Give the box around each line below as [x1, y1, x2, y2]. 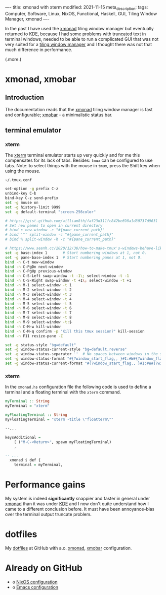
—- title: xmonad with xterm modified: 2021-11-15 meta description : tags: [5, 4, 148, 11]
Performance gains [5, 479, 85, 490]
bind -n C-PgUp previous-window [5, 269, 72, 274]
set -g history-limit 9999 [5, 204, 61, 210]
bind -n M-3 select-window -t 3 [5, 292, 72, 297]
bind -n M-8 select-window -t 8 [5, 315, 72, 320]
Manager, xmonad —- [5, 16, 50, 22]
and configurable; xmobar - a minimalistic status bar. [5, 112, 113, 118]
